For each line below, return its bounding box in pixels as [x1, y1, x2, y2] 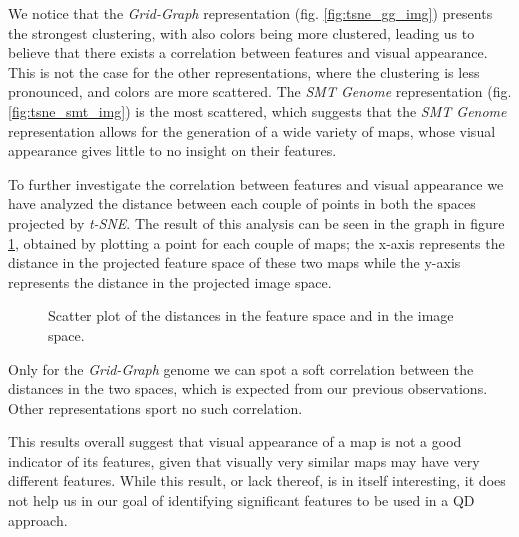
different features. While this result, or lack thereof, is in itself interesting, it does [8, 470, 506, 491]
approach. [8, 509, 68, 530]
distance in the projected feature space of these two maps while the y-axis [8, 252, 461, 273]
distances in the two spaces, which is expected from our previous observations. [8, 378, 488, 399]
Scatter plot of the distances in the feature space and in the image [48, 305, 454, 326]
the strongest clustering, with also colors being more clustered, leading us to [8, 22, 475, 43]
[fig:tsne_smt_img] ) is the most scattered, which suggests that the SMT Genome [8, 100, 507, 121]
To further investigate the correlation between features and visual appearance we [8, 173, 504, 194]
